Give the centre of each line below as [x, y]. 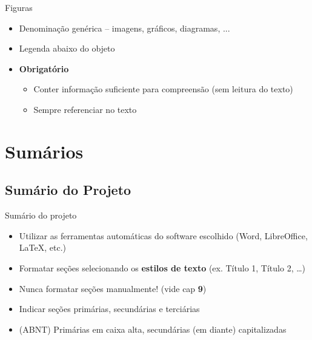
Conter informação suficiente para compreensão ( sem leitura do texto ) [163, 89]
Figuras [19, 7]
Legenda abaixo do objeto [67, 48]
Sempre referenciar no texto [85, 109]
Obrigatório [44, 68]
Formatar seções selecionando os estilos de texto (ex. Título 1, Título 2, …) [162, 267]
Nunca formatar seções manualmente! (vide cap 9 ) [113, 288]
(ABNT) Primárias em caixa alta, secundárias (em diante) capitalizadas [153, 329]
